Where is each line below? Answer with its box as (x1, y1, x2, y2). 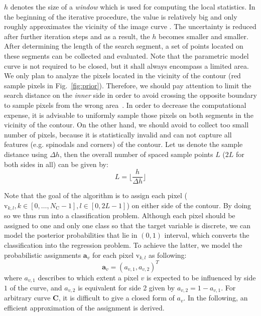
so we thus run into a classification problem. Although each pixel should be (4, 210, 235, 221)
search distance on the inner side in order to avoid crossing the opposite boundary (4, 90, 257, 100)
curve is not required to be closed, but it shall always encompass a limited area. (4, 60, 249, 71)
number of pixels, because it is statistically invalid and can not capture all (4, 129, 232, 139)
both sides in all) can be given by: (4, 159, 108, 169)
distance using (4, 148, 48, 159)
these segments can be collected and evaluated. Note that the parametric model (4, 50, 249, 61)
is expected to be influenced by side (146, 272, 256, 282)
